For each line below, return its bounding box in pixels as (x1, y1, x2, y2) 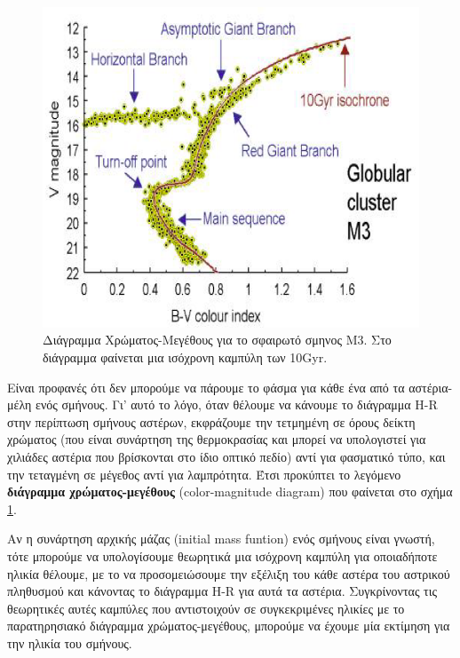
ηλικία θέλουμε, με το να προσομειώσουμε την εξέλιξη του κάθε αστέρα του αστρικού (7, 564, 450, 583)
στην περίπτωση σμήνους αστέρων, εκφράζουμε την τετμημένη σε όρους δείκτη (7, 412, 416, 431)
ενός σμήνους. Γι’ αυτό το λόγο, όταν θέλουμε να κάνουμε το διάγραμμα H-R (36, 395, 438, 414)
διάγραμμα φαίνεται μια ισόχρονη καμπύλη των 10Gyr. (43, 348, 328, 367)
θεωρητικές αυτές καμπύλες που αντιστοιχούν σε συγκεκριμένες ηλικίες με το (7, 599, 405, 617)
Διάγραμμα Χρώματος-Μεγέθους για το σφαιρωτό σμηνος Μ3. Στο (43, 330, 392, 349)
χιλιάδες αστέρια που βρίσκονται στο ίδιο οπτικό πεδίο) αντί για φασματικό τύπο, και (7, 448, 446, 466)
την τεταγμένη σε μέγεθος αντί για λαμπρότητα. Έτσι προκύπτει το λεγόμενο (7, 464, 401, 483)
